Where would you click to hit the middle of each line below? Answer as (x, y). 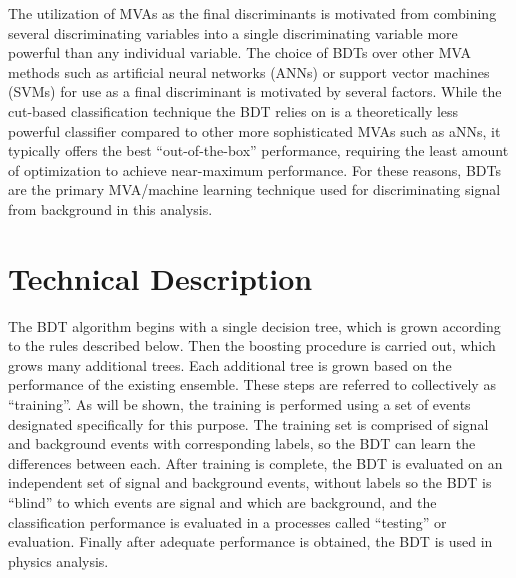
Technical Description (160, 277)
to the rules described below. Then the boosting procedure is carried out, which (252, 345)
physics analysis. (58, 560)
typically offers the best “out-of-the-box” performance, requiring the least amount (258, 150)
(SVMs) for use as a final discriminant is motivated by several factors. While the (255, 91)
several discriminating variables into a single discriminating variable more (233, 32)
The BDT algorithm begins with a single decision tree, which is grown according (254, 325)
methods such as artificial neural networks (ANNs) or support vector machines (249, 71)
